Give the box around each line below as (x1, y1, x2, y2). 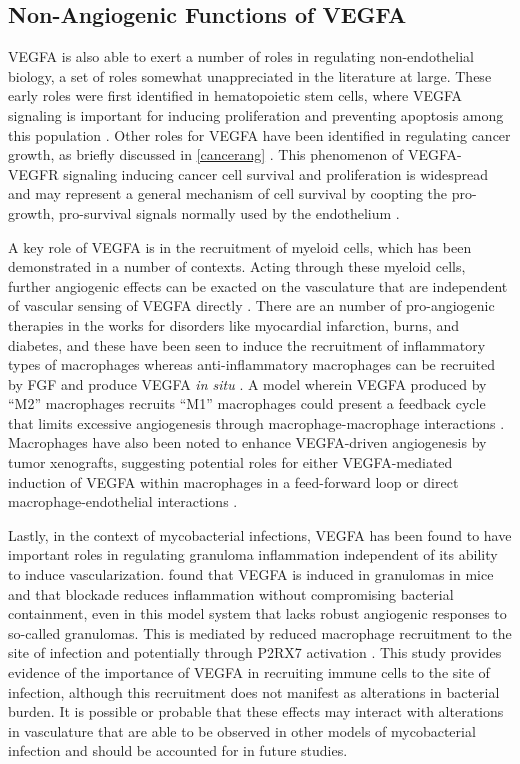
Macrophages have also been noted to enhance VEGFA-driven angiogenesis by (8, 432, 487, 453)
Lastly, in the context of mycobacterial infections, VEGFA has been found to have (8, 524, 512, 545)
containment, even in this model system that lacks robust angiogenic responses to (8, 603, 507, 624)
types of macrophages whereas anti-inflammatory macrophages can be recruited (8, 354, 496, 375)
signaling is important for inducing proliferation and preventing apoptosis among (8, 104, 504, 125)
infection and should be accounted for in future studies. (8, 740, 348, 761)
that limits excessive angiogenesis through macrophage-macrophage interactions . (8, 412, 505, 433)
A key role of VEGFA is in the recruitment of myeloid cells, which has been (8, 236, 472, 257)
